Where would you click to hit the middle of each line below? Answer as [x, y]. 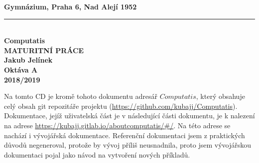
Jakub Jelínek [28, 60]
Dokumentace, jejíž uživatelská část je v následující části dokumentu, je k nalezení [129, 116]
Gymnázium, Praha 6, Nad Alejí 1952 [70, 6]
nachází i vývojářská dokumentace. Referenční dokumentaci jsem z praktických [125, 135]
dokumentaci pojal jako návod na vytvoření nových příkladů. [97, 154]
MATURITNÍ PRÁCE [44, 50]
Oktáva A [21, 69]
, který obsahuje [220, 96]
